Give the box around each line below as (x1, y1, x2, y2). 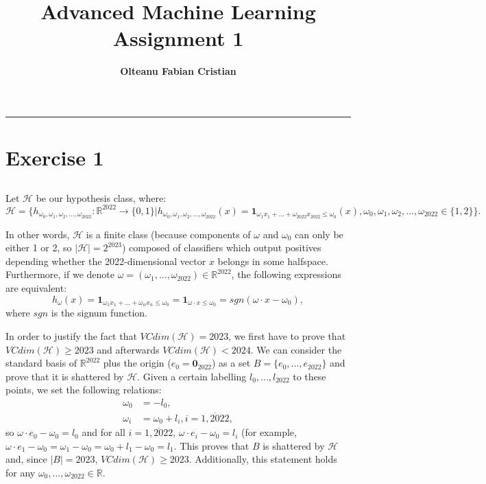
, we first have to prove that (228, 329, 346, 343)
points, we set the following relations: (5, 382, 162, 397)
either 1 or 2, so (5, 240, 72, 255)
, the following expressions (231, 267, 341, 281)
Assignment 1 (112, 24, 244, 52)
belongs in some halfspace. (217, 253, 328, 268)
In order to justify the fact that (5, 329, 137, 343)
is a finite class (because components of (86, 227, 251, 241)
